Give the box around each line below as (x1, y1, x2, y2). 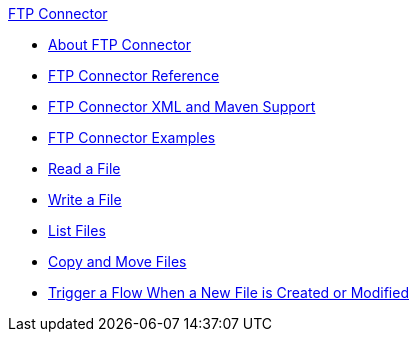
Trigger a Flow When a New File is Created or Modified (48, 284, 409, 301)
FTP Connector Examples (48, 129, 216, 146)
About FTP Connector (48, 36, 192, 53)
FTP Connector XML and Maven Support (48, 98, 316, 115)
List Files (48, 222, 106, 239)
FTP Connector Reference (48, 67, 220, 84)
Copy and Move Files (48, 253, 187, 270)
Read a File (48, 160, 121, 177)
